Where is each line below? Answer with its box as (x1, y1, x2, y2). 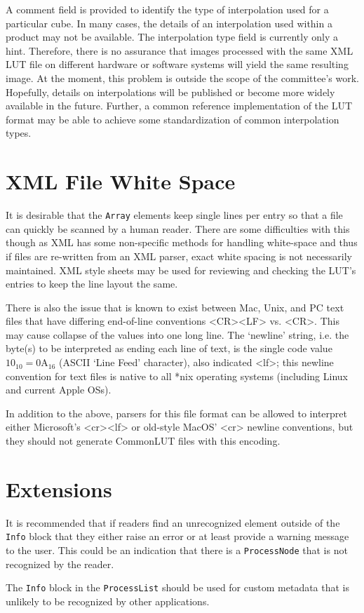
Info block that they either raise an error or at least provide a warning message (6, 529, 349, 544)
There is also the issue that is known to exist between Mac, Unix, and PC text (6, 299, 344, 314)
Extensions (6, 474, 112, 503)
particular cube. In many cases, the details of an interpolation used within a (6, 15, 332, 30)
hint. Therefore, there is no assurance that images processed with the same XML (6, 43, 353, 58)
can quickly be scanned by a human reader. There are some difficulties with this (6, 221, 350, 236)
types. (6, 126, 32, 140)
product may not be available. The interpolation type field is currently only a (6, 29, 338, 44)
